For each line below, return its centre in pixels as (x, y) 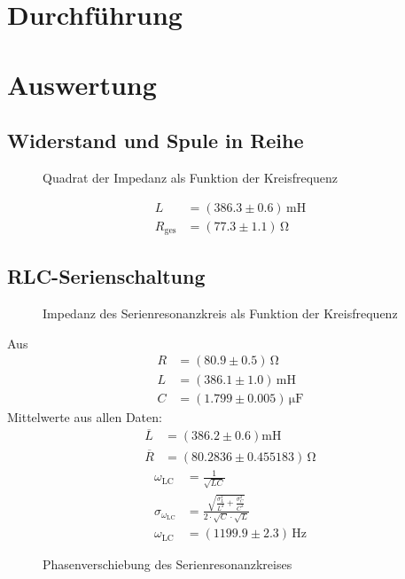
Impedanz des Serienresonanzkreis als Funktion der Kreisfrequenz (220, 313)
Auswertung (82, 84)
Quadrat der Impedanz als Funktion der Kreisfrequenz (191, 177)
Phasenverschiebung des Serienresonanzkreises (167, 564)
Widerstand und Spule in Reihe (156, 141)
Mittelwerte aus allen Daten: (85, 416)
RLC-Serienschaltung (106, 276)
